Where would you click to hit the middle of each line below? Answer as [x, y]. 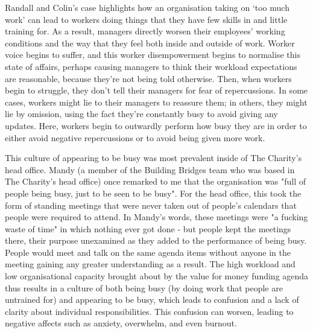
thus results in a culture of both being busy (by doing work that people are [144, 287]
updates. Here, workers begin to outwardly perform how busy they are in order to [156, 125]
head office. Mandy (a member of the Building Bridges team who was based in [150, 169]
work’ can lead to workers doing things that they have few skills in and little [146, 19]
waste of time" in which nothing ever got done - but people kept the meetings [148, 228]
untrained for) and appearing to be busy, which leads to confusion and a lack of [152, 300]
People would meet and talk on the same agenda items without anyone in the [148, 252]
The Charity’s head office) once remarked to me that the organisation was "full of [156, 181]
